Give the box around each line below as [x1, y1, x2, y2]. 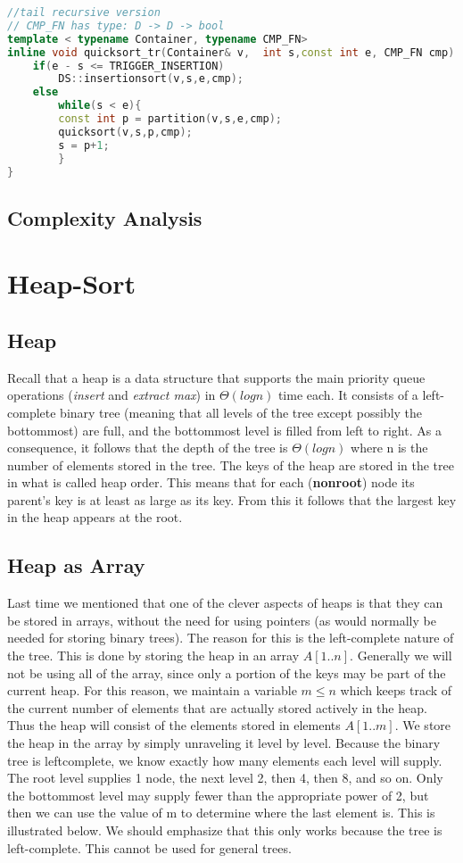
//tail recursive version [7, 6, 161, 19]
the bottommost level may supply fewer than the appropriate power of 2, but [7, 785, 429, 804]
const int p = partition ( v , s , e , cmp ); [58, 112, 282, 125]
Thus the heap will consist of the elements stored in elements [7, 716, 341, 734]
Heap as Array [7, 552, 145, 579]
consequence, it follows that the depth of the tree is [7, 438, 288, 457]
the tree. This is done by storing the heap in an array [7, 646, 300, 665]
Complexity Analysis [7, 203, 203, 231]
